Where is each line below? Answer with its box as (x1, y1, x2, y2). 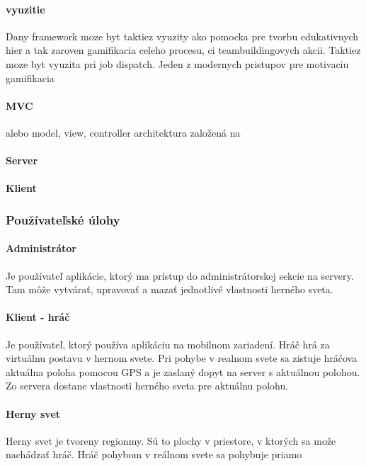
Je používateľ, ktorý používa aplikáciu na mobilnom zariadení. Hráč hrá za (6, 336, 330, 351)
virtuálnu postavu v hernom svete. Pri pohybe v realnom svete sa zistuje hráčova (6, 351, 358, 365)
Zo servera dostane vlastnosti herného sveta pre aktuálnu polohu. (6, 378, 289, 393)
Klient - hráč (6, 309, 70, 324)
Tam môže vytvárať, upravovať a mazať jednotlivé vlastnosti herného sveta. (6, 282, 333, 297)
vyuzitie (6, 1, 45, 16)
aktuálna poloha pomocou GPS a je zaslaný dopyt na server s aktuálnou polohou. (6, 364, 360, 379)
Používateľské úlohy (6, 210, 120, 228)
